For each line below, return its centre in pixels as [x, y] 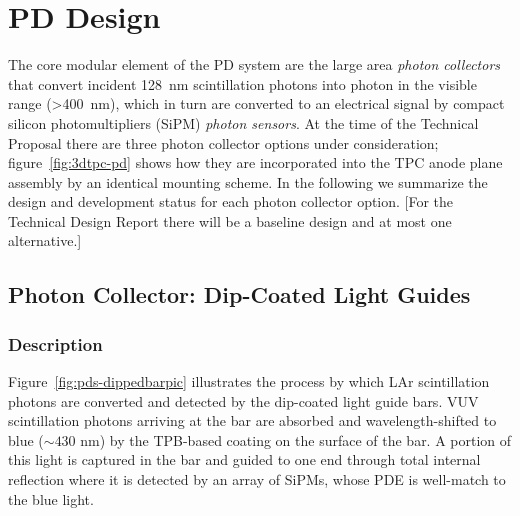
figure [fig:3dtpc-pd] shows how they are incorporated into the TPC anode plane [255, 162]
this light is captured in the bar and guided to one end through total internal [244, 459]
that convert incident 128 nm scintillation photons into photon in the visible [242, 83]
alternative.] [45, 240]
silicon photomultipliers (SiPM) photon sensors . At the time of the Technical [243, 122]
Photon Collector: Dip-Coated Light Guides [239, 294]
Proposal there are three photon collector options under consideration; [223, 142]
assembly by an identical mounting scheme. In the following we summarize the [248, 181]
